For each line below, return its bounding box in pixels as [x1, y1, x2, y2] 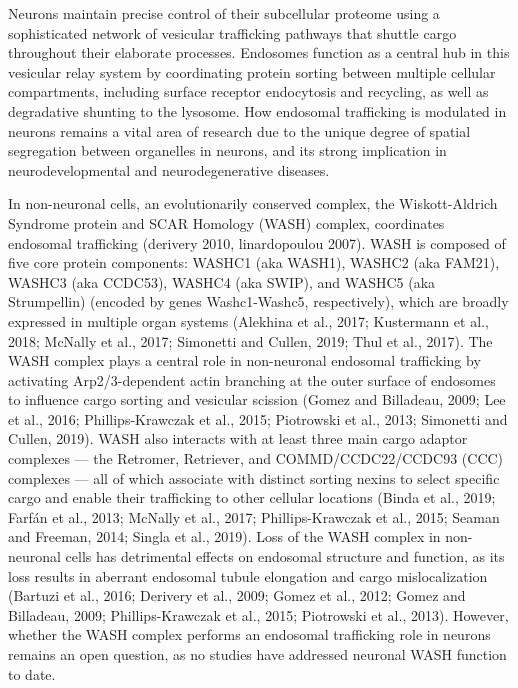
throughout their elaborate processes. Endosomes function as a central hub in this [8, 42, 510, 63]
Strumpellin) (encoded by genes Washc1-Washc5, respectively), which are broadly [8, 291, 509, 312]
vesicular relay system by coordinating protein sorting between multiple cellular [8, 61, 496, 82]
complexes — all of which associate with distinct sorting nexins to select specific [8, 467, 500, 488]
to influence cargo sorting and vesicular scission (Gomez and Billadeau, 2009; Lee [8, 389, 506, 410]
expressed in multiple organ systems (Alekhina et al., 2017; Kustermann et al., [8, 310, 489, 331]
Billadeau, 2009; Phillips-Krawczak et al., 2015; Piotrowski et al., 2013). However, [8, 604, 509, 625]
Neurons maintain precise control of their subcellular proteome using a [8, 3, 440, 23]
